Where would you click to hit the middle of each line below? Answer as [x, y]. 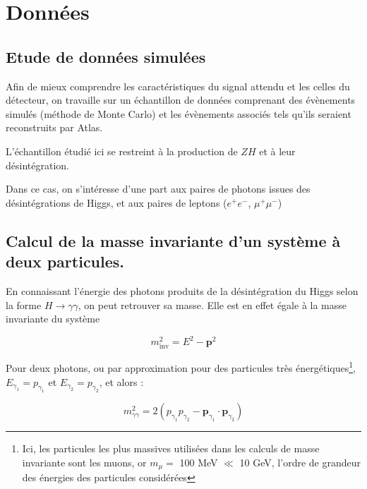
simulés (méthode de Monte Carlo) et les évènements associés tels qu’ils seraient [179, 113]
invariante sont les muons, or [84, 462]
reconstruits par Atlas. [54, 127]
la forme [24, 304]
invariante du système [53, 319]
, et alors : [121, 381]
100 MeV [199, 462]
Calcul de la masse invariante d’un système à [173, 240]
